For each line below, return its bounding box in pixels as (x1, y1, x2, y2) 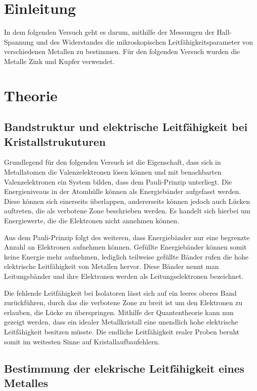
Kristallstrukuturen (4, 133, 106, 149)
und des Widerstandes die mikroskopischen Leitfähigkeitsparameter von (36, 36, 253, 47)
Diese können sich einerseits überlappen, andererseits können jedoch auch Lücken (4, 195, 250, 206)
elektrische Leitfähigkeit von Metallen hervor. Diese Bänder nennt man (4, 261, 219, 271)
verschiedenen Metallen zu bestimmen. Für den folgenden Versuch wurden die (4, 46, 240, 57)
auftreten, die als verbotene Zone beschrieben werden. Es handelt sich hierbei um (4, 205, 251, 216)
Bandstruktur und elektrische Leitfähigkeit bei (4, 119, 248, 134)
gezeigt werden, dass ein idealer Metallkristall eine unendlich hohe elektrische (4, 317, 238, 327)
